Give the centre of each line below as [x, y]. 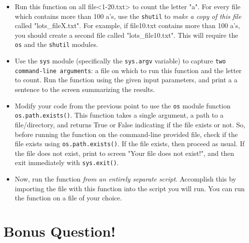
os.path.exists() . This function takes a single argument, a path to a [119, 115]
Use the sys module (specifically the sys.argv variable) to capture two [120, 61]
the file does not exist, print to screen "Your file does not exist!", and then [124, 153]
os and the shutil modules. [56, 44]
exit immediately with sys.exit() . [67, 162]
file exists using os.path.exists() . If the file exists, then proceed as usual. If [130, 144]
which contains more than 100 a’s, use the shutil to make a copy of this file [128, 16]
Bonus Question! [60, 231]
